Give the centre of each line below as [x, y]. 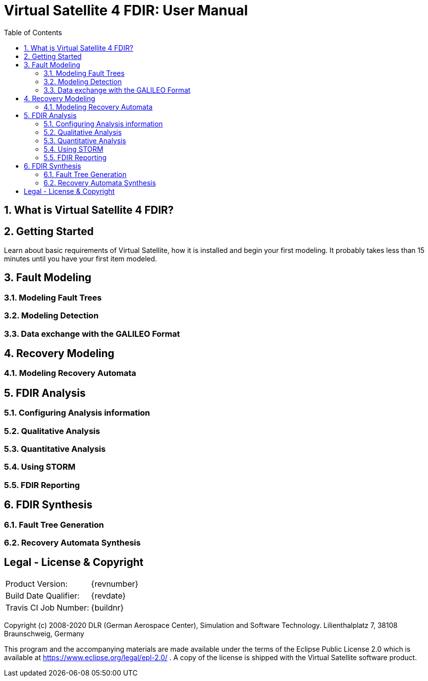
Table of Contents [33, 32]
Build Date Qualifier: [43, 595]
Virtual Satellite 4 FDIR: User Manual [126, 10]
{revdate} [108, 595]
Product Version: [37, 584]
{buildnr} [107, 607]
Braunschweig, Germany [44, 633]
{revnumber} [115, 584]
